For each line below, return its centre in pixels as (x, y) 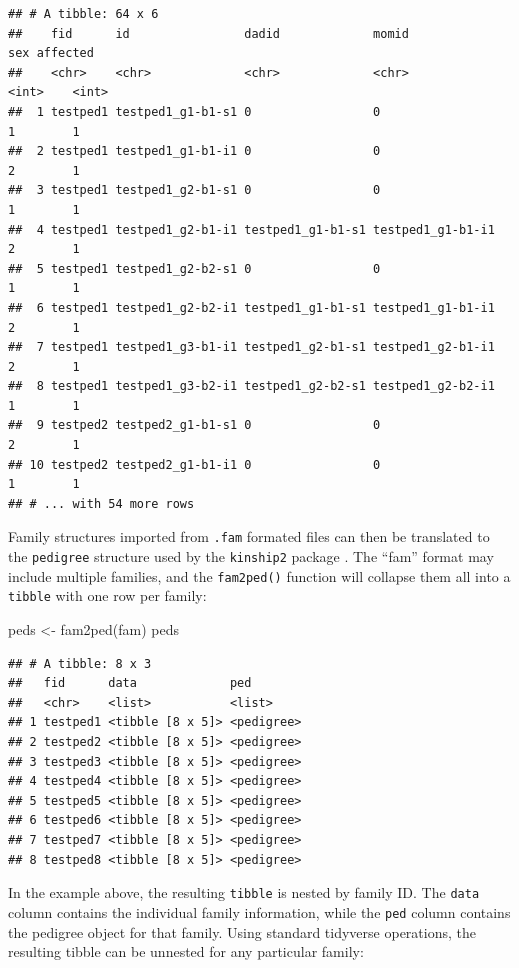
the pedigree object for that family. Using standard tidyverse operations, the (242, 931)
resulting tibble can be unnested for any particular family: (186, 951)
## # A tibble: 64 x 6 (83, 14)
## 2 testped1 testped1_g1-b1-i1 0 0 (194, 151)
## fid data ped (130, 683)
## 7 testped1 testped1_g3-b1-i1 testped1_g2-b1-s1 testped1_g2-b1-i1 (251, 347)
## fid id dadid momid (208, 33)
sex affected (51, 53)
